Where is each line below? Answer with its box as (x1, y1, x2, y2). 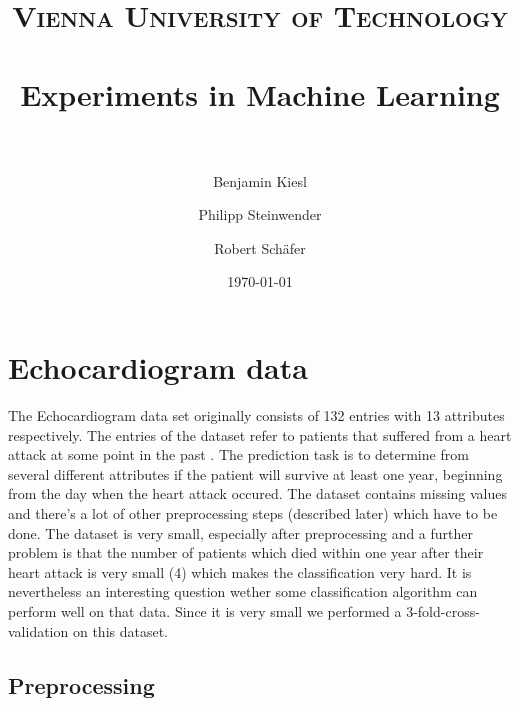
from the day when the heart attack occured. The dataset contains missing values (8, 483, 508, 504)
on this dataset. (72, 620, 169, 641)
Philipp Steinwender (198, 204, 322, 225)
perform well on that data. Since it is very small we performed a (8, 600, 402, 621)
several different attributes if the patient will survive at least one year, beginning (8, 463, 503, 484)
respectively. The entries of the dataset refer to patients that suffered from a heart (8, 424, 512, 445)
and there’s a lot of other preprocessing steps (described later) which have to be (8, 502, 498, 523)
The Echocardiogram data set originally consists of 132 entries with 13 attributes (8, 405, 505, 425)
